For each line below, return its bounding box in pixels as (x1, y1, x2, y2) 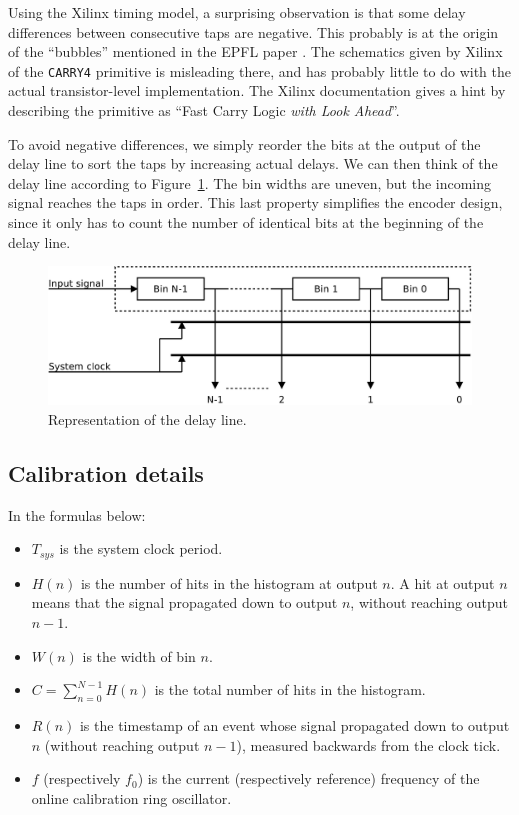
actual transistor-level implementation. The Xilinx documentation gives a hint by (8, 80, 506, 101)
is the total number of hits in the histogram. (154, 679, 426, 700)
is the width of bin (82, 645, 196, 666)
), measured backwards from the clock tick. (236, 734, 501, 755)
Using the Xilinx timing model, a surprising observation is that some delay (8, 2, 466, 22)
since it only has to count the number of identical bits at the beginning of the (8, 212, 484, 232)
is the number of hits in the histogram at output (80, 572, 378, 593)
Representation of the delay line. (48, 408, 247, 429)
